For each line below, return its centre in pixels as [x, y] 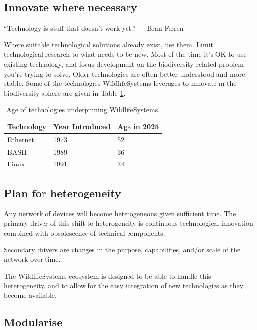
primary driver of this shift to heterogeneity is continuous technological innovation [128, 223]
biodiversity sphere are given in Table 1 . [65, 93]
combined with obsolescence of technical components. [85, 232]
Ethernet [21, 139]
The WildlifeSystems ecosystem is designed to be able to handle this [107, 275]
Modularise [33, 321]
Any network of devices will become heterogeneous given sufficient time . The [120, 213]
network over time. [32, 259]
